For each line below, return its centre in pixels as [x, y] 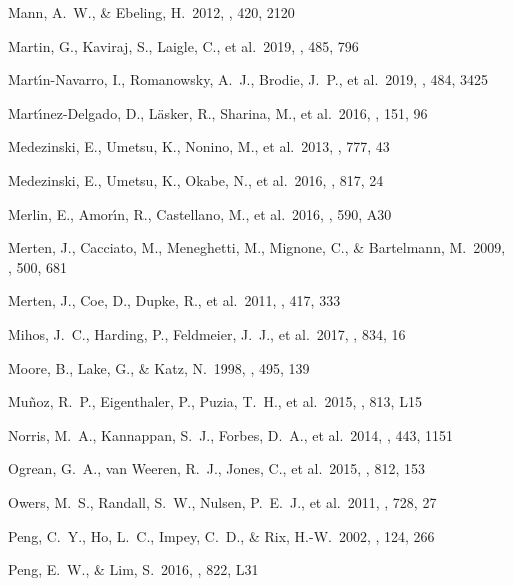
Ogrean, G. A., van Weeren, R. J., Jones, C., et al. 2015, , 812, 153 [216, 468]
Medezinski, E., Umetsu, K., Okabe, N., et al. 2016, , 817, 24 [196, 179]
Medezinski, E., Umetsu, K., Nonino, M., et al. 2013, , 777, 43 [199, 146]
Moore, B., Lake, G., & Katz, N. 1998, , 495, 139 [159, 367]
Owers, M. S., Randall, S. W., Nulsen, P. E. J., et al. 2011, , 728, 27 [222, 501]
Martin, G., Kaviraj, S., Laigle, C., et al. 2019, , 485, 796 [183, 45]
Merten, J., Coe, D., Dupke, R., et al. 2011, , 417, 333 [174, 300]
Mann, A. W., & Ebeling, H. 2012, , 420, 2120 [151, 12]
